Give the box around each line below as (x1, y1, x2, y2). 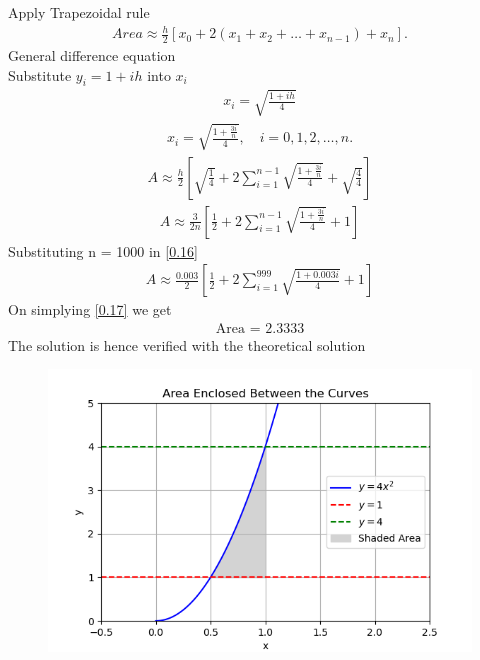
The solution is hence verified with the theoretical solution (8, 334, 366, 355)
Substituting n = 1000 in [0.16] (8, 240, 198, 261)
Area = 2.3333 (215, 321, 305, 336)
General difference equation (8, 44, 176, 65)
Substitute (8, 64, 72, 85)
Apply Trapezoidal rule (8, 2, 150, 22)
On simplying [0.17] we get (8, 299, 172, 320)
